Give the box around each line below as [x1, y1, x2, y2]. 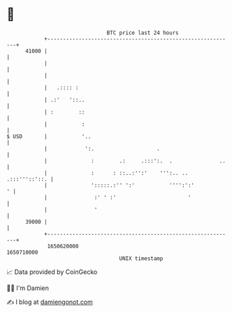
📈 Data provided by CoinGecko [6, 268, 98, 276]
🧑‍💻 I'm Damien [6, 284, 50, 292]
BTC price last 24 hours [106, 29, 179, 36]
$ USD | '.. [6, 132, 92, 140]
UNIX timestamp [119, 254, 164, 262]
